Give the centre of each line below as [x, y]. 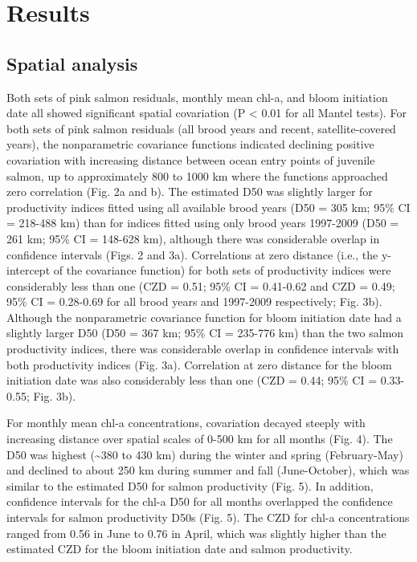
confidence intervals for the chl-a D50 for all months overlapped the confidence [200, 501]
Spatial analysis [72, 63]
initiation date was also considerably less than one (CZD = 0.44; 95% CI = [192, 380]
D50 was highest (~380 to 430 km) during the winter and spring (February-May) [205, 454]
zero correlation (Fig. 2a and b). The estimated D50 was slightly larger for [190, 191]
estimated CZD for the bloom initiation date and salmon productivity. [180, 549]
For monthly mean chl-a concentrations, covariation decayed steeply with [186, 423]
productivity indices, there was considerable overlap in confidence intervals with [203, 349]
